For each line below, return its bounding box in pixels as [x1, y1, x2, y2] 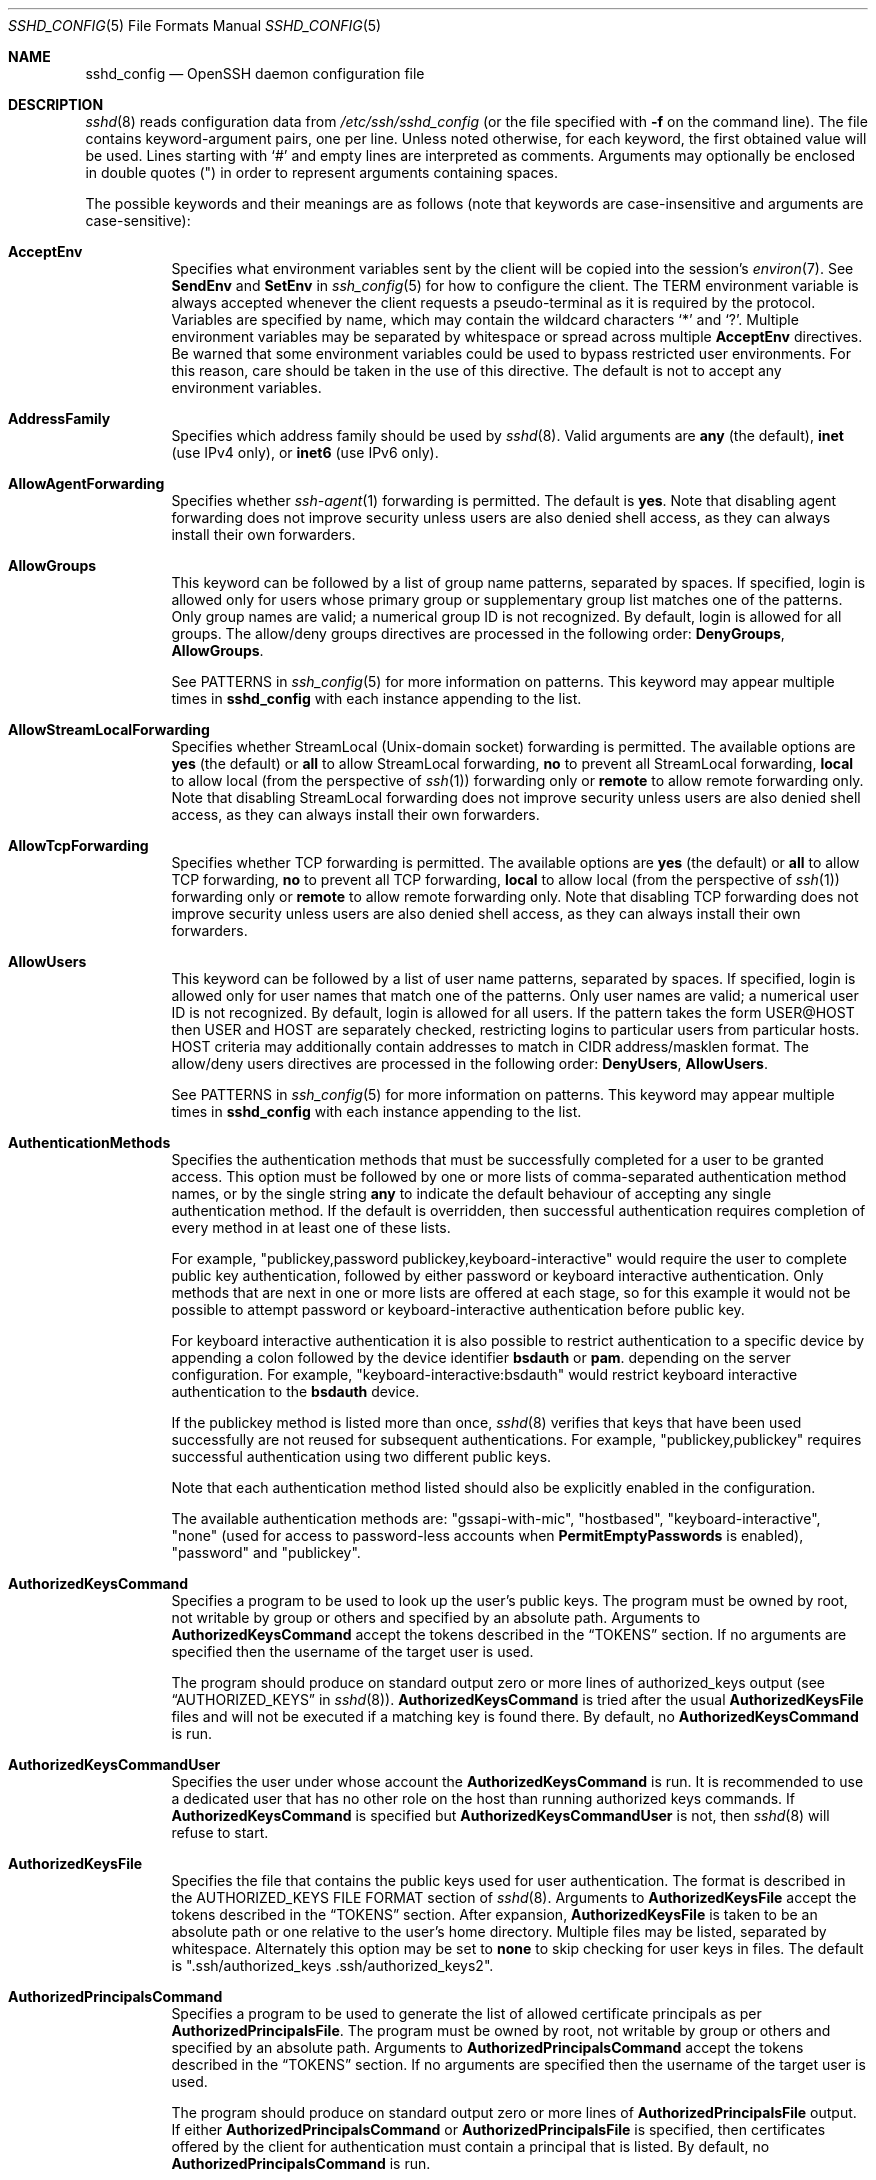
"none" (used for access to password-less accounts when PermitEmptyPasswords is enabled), [171, 1527, 804, 1544]
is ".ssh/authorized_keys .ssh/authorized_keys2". [171, 1957, 494, 1974]
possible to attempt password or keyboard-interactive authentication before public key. [171, 1301, 745, 1318]
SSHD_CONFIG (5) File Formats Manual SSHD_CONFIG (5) [8, 17, 382, 34]
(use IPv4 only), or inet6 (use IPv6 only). [171, 444, 439, 461]
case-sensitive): [85, 212, 191, 229]
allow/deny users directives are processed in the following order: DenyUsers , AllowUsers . [171, 1055, 768, 1072]
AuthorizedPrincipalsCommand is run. [171, 2155, 431, 2172]
